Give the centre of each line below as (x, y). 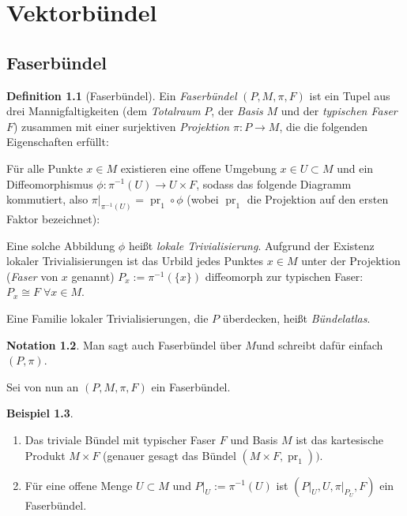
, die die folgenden (324, 126)
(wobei (203, 199)
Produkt (45, 455)
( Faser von (32, 276)
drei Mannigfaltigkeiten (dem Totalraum (104, 111)
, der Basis (237, 111)
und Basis (254, 439)
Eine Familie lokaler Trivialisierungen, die (107, 318)
